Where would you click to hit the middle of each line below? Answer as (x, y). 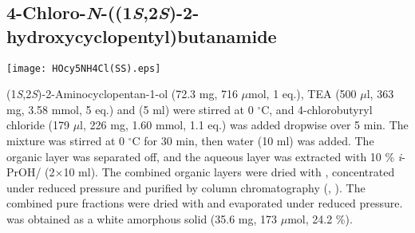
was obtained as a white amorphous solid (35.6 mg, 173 (142, 219)
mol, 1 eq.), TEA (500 (302, 94)
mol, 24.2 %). (320, 219)
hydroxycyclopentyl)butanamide (142, 36)
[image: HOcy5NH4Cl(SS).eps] (84, 68)
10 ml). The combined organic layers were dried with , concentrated (229, 172)
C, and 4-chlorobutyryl (317, 109)
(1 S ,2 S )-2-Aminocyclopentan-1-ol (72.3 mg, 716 (122, 94)
